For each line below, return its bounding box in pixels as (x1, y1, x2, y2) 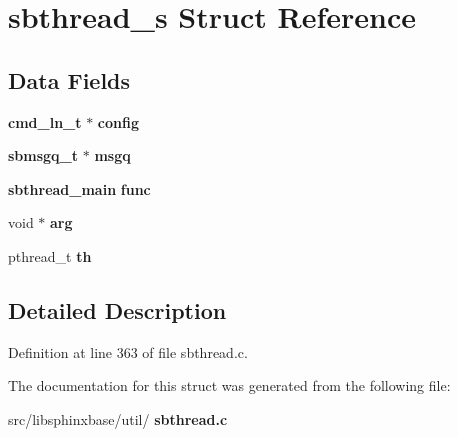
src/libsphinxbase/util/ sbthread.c (8, 408, 228, 429)
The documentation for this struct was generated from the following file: (8, 375, 451, 396)
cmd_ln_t (8, 111, 82, 132)
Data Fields (8, 64, 131, 95)
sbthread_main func (8, 178, 151, 199)
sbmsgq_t (8, 145, 79, 166)
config (97, 111, 140, 132)
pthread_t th (8, 245, 92, 266)
